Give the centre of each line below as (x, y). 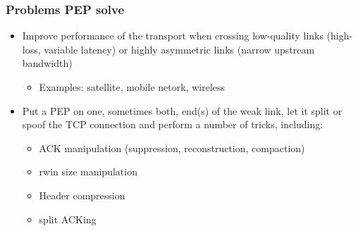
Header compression (82, 195)
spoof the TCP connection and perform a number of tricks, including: (173, 124)
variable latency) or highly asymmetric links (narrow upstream (179, 49)
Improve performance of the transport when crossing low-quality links (173, 36)
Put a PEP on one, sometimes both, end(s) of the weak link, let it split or (182, 110)
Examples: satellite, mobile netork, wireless (132, 87)
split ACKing (68, 219)
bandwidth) (47, 63)
